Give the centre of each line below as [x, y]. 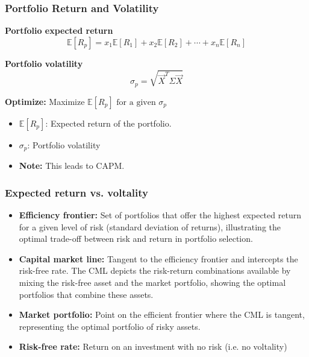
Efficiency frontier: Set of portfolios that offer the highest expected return [160, 215]
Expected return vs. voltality [77, 192]
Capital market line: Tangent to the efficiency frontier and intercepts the [158, 258]
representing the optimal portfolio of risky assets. [110, 326]
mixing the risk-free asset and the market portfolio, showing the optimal [152, 282]
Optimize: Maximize [45, 101]
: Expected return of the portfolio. [108, 123]
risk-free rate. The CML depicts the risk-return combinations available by [155, 270]
